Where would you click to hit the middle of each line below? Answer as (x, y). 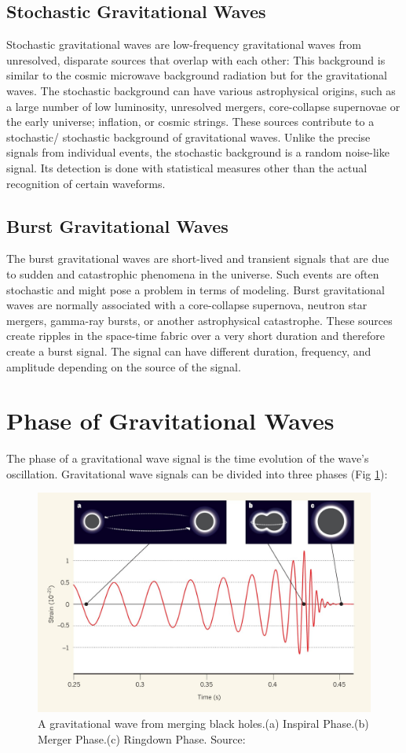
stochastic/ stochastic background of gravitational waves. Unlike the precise (188, 137)
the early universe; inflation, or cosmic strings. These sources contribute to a (190, 122)
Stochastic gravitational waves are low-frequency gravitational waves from (184, 44)
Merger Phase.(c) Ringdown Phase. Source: (142, 738)
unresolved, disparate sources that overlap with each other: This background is (196, 59)
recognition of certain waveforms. (86, 183)
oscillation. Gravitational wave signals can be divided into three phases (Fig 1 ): (197, 473)
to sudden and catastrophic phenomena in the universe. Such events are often (193, 273)
